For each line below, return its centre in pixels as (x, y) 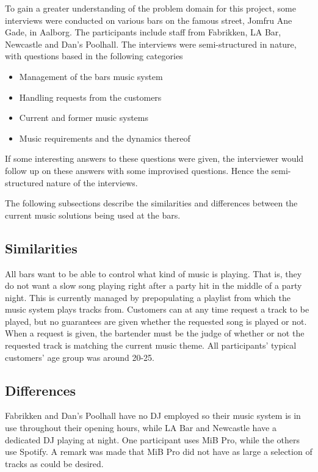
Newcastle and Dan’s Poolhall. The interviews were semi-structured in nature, (151, 44)
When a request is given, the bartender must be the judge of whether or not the (155, 333)
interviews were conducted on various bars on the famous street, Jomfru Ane (149, 20)
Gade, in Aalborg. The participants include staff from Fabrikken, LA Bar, (143, 32)
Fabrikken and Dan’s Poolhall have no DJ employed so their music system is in (153, 416)
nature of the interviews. (92, 182)
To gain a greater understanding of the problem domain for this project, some (150, 8)
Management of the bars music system (91, 76)
